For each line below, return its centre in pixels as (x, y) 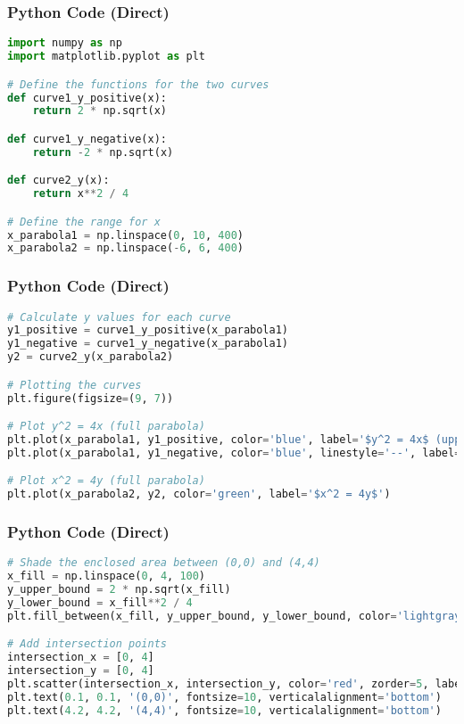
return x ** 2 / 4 (81, 194)
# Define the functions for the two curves (138, 84)
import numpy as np (65, 43)
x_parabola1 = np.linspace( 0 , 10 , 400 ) (125, 235)
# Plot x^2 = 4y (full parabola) (106, 481)
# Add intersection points (87, 644)
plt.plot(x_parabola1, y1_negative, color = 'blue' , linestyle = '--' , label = (234, 452)
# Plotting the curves (75, 385)
